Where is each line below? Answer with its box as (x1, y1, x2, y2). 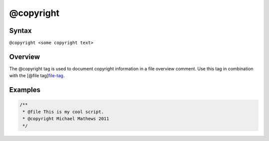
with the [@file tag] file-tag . (9, 73, 65, 79)
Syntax (9, 26, 32, 35)
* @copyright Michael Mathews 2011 (22, 116, 110, 122)
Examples (9, 86, 41, 94)
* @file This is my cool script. (22, 109, 104, 115)
